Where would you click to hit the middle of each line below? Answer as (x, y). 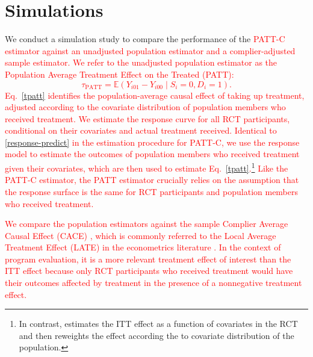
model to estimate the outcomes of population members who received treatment (152, 154)
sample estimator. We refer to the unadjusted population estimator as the (141, 62)
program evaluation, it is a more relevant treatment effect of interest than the (148, 259)
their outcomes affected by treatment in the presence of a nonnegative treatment (153, 283)
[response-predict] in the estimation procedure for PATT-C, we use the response (152, 142)
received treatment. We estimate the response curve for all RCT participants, (147, 118)
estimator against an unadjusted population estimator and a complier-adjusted (150, 50)
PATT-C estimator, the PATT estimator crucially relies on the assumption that (152, 180)
